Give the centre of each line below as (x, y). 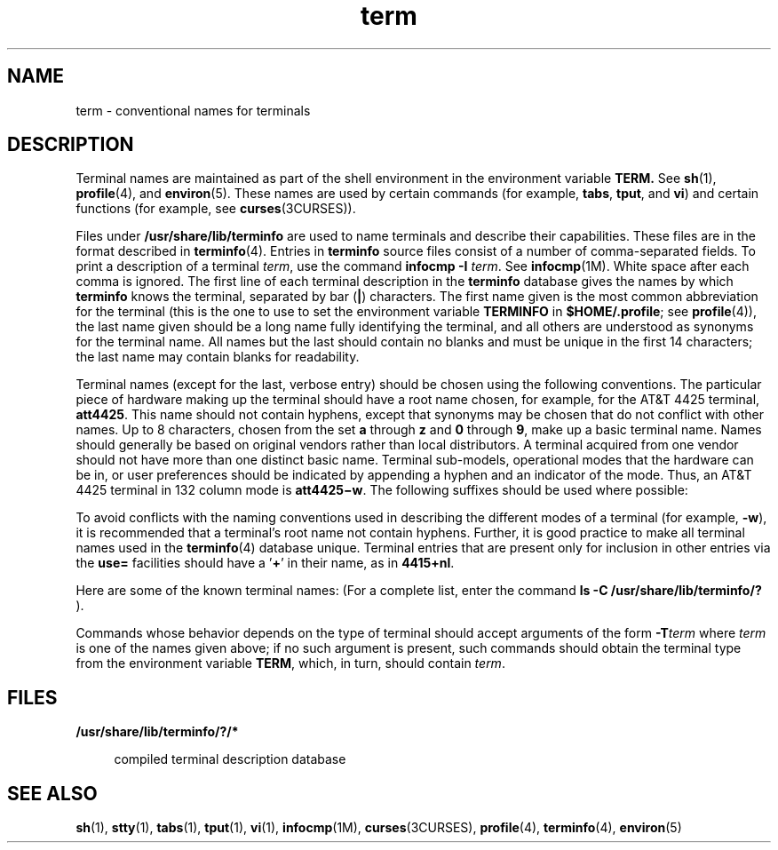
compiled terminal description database (230, 759)
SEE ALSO (52, 793)
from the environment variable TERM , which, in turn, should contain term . (290, 663)
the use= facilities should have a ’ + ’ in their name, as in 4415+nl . (265, 563)
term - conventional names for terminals (193, 110)
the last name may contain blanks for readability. (218, 357)
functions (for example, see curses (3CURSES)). (216, 209)
